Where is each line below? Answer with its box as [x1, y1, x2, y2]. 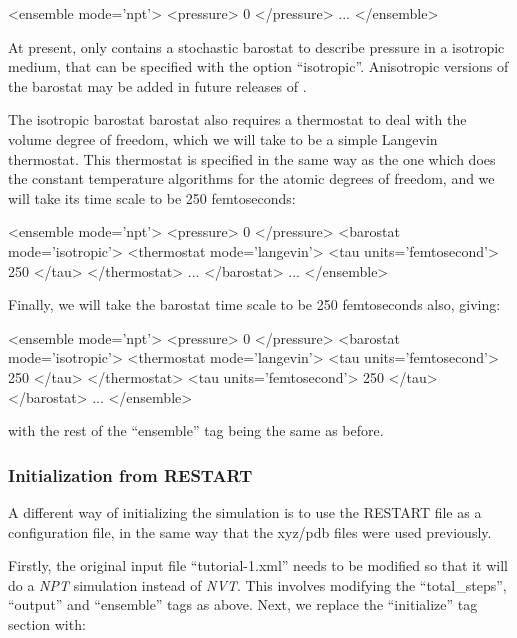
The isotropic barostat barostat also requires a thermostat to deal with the [8, 109, 467, 130]
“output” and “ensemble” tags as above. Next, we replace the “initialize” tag [8, 594, 478, 615]
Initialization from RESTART [8, 462, 253, 487]
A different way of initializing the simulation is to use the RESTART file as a [8, 501, 482, 522]
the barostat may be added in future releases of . [8, 75, 307, 96]
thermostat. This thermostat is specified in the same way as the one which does [8, 148, 496, 169]
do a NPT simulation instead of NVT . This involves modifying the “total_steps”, [8, 574, 507, 595]
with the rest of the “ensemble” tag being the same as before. [8, 420, 384, 441]
